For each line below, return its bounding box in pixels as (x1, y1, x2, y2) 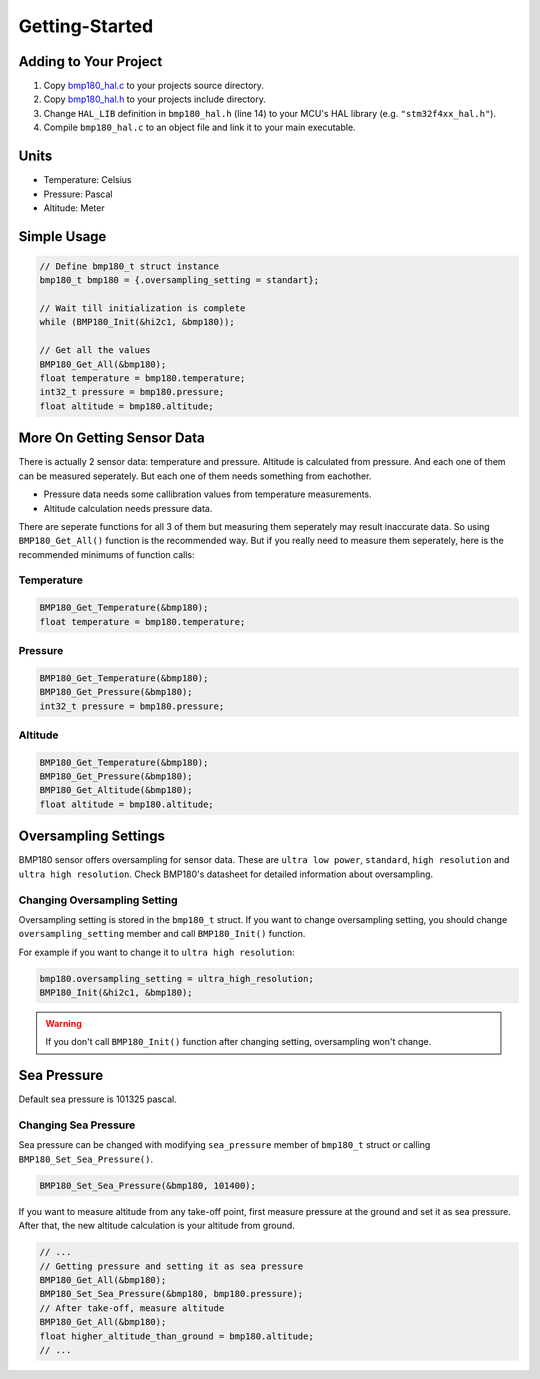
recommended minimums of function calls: (18, 548, 195, 560)
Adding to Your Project (18, 53, 163, 70)
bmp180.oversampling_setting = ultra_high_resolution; (39, 973, 314, 984)
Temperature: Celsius (43, 174, 132, 186)
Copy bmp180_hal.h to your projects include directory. (43, 93, 267, 105)
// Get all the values (39, 345, 151, 356)
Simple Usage (18, 228, 107, 245)
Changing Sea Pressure (18, 1118, 136, 1132)
